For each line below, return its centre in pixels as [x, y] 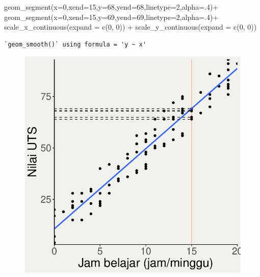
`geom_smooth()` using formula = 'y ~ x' [75, 44]
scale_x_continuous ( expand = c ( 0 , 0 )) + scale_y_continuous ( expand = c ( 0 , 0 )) [131, 27]
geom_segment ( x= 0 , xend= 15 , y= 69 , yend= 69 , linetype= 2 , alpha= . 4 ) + [111, 17]
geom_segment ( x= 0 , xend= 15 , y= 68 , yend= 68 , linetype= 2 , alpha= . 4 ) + [111, 7]
